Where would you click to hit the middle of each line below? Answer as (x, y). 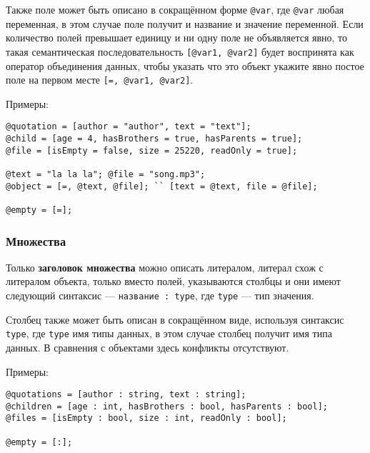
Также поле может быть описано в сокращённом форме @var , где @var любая (175, 9)
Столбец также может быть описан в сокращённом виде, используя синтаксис (175, 319)
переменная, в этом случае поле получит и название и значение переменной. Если (185, 23)
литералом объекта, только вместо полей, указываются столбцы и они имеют (173, 281)
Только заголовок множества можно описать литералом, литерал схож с (165, 267)
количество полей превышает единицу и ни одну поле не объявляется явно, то (177, 38)
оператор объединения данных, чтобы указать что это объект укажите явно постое (185, 65)
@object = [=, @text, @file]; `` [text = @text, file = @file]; (162, 186)
